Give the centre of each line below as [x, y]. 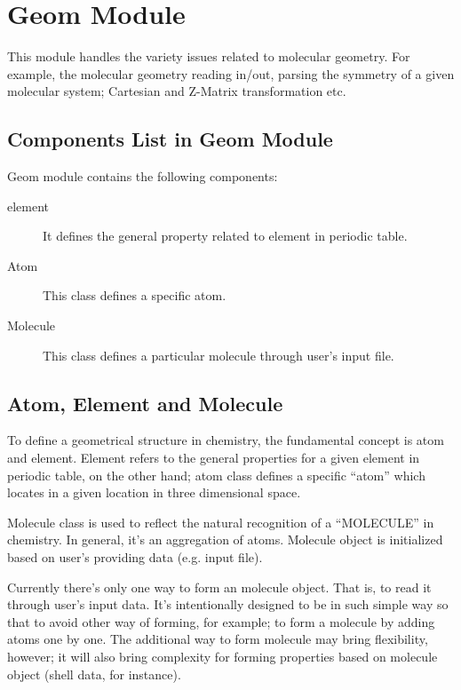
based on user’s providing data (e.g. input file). [135, 557]
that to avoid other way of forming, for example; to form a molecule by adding [221, 621]
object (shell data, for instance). [94, 674]
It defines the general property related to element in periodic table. [225, 236]
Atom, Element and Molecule [145, 403]
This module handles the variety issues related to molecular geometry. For [209, 56]
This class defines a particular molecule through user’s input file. [219, 355]
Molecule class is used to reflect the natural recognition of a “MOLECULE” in [221, 522]
